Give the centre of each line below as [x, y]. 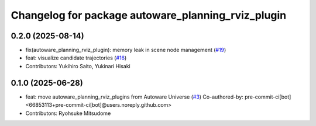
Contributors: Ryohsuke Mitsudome [68, 113]
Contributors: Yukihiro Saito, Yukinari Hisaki [78, 66]
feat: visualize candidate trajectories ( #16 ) [76, 58]
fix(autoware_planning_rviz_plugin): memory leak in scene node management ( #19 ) [126, 50]
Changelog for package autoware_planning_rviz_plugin [149, 15]
